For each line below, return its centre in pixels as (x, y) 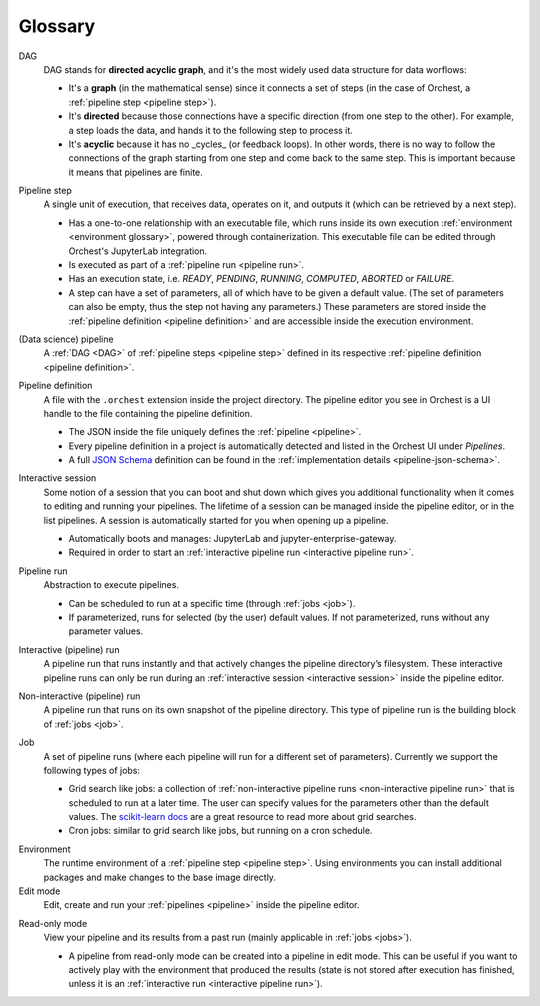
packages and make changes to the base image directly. (160, 877)
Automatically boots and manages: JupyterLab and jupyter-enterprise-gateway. (232, 539)
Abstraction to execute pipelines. (111, 585)
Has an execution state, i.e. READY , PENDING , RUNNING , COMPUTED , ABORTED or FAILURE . (261, 279)
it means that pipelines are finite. (136, 172)
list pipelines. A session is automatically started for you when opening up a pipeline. (216, 520)
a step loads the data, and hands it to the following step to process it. (211, 130)
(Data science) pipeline (66, 339)
